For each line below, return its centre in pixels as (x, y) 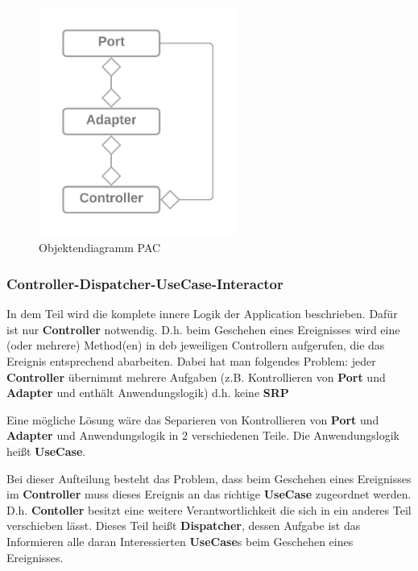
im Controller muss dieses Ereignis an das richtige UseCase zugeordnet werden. (209, 494)
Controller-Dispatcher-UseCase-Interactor (145, 283)
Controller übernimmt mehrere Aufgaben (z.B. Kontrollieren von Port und (196, 377)
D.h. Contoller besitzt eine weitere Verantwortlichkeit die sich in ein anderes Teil (209, 509)
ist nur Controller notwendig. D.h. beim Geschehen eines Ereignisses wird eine (203, 329)
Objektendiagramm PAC (100, 248)
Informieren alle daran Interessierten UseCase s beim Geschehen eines (180, 541)
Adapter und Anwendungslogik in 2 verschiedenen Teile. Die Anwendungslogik (203, 435)
